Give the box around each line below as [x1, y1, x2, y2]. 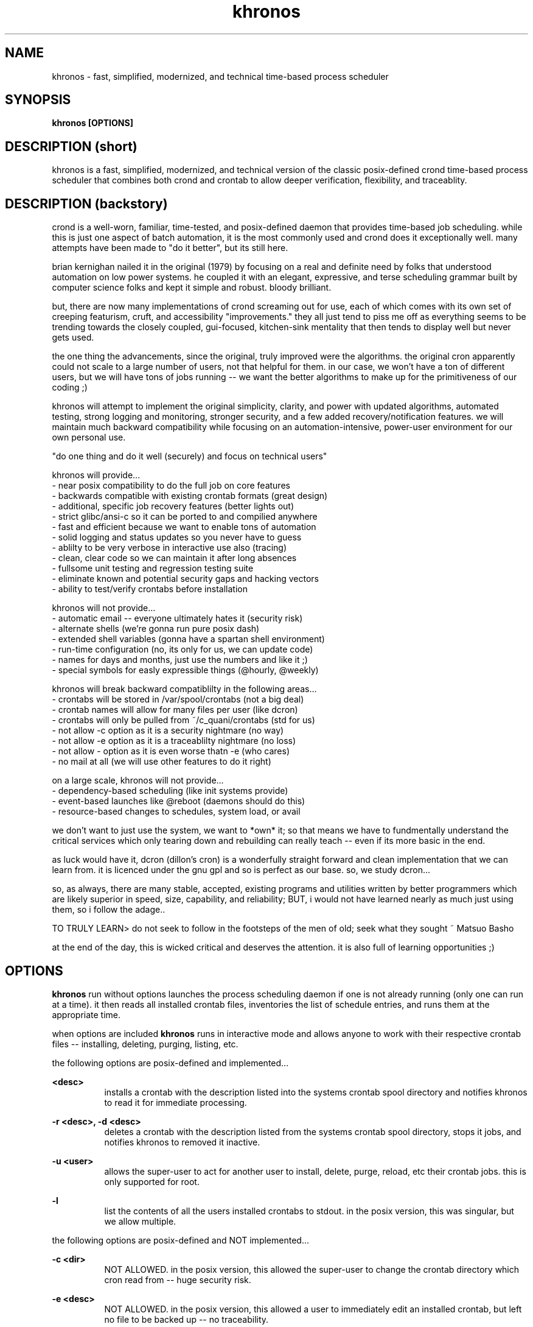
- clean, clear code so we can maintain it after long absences [52, 553, 297, 564]
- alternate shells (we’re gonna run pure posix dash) [52, 623, 260, 634]
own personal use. [52, 432, 126, 443]
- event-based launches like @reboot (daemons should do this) [52, 796, 305, 807]
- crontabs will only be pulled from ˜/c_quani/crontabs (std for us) [52, 715, 315, 726]
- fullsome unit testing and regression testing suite [52, 563, 254, 574]
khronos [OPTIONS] [52, 118, 133, 129]
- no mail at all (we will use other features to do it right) [52, 756, 271, 767]
